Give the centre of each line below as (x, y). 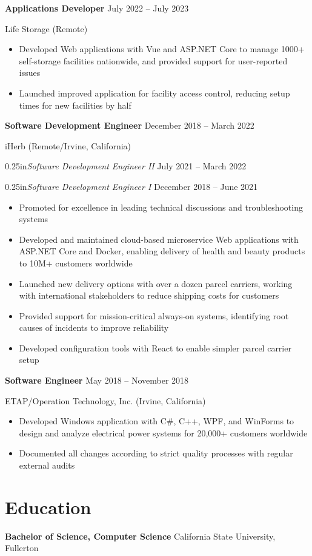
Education (48, 507)
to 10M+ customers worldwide (76, 263)
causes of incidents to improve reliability (94, 327)
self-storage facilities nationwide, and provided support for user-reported (153, 60)
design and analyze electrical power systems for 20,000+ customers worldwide (163, 432)
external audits (47, 465)
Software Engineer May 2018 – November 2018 (97, 380)
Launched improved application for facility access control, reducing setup (154, 93)
